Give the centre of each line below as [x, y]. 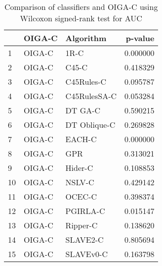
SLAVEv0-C [86, 254]
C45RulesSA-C [91, 96]
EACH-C [81, 139]
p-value [140, 38]
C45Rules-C [86, 81]
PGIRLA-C [85, 211]
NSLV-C [80, 182]
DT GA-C [83, 110]
